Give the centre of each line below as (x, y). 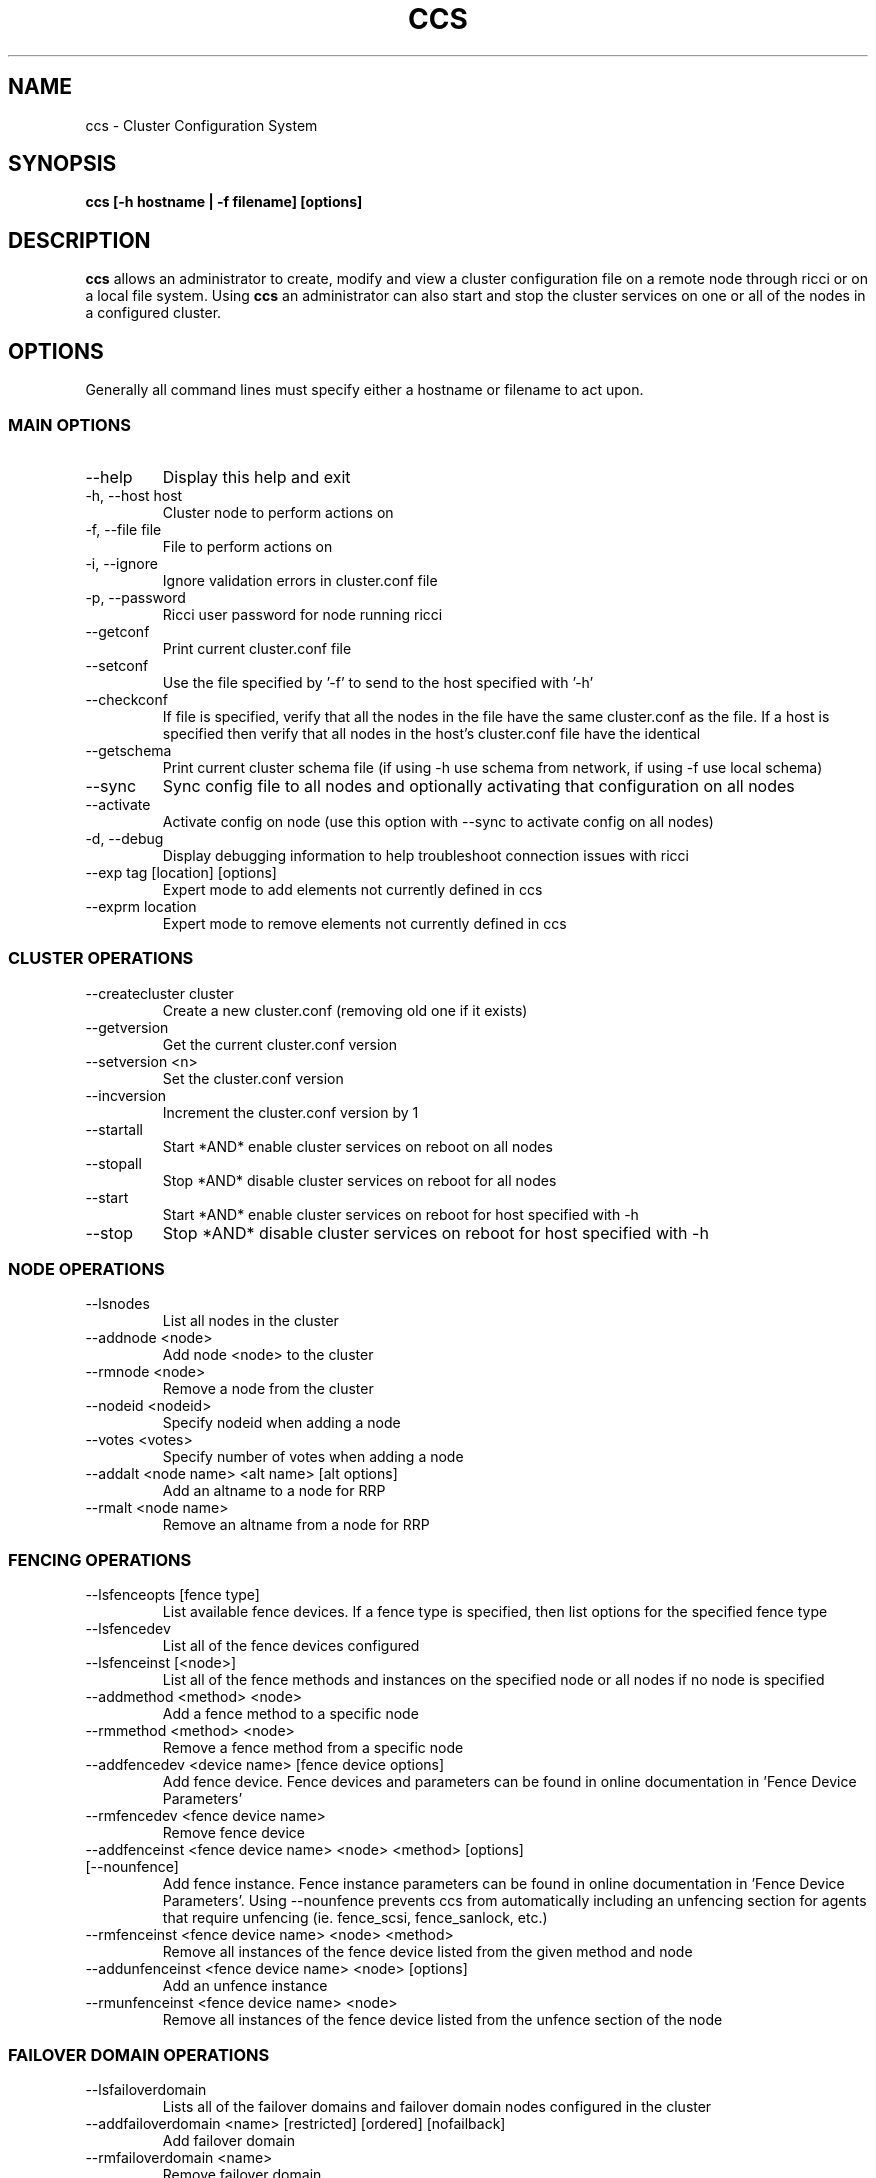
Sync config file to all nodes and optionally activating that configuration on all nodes (478, 785)
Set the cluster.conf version (253, 1078)
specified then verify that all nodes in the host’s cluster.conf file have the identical (431, 733)
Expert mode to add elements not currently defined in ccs (352, 889)
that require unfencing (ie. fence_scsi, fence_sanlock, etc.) (355, 1918)
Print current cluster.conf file (257, 648)
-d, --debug (124, 838)
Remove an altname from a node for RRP (296, 1525)
